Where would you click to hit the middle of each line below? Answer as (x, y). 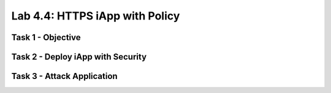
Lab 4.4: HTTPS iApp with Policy (96, 16)
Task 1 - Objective (46, 37)
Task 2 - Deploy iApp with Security (79, 57)
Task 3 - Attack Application (64, 76)
